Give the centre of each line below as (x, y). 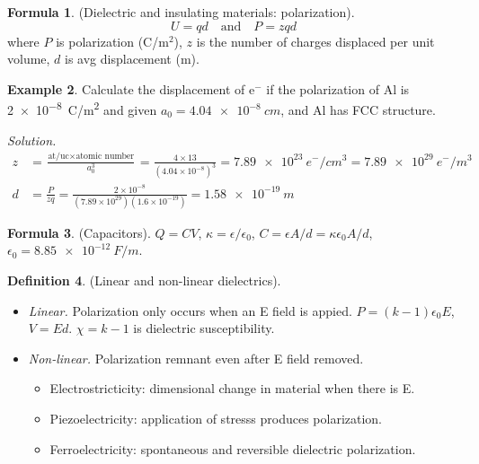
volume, (29, 59)
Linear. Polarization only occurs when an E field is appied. (190, 310)
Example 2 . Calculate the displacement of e (131, 88)
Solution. (32, 140)
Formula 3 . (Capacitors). (79, 232)
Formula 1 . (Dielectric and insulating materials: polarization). (181, 12)
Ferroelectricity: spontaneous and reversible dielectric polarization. (233, 448)
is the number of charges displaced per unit (315, 41)
